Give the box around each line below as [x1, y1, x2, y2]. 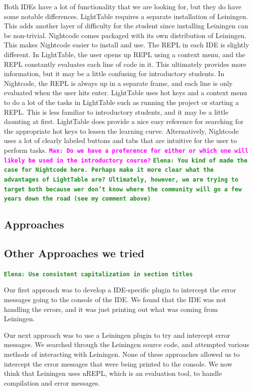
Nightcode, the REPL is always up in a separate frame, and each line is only [4, 78, 233, 88]
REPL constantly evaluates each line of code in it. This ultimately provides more [4, 59, 247, 69]
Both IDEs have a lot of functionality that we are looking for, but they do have [4, 1, 242, 11]
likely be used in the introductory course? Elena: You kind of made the [4, 157, 248, 164]
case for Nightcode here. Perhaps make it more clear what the [4, 166, 214, 174]
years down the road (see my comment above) [4, 195, 151, 203]
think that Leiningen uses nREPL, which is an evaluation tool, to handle [4, 368, 222, 378]
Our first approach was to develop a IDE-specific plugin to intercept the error [4, 285, 236, 295]
